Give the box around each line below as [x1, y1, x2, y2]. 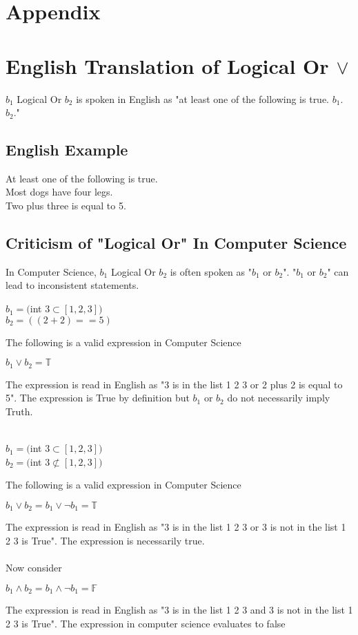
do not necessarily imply [227, 390, 330, 405]
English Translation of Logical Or [6, 51, 329, 79]
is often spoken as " [170, 264, 252, 278]
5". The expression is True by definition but [6, 390, 190, 405]
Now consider [6, 560, 62, 575]
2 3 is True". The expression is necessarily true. [6, 533, 205, 547]
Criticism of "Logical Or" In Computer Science [6, 232, 347, 254]
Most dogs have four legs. [6, 184, 113, 199]
